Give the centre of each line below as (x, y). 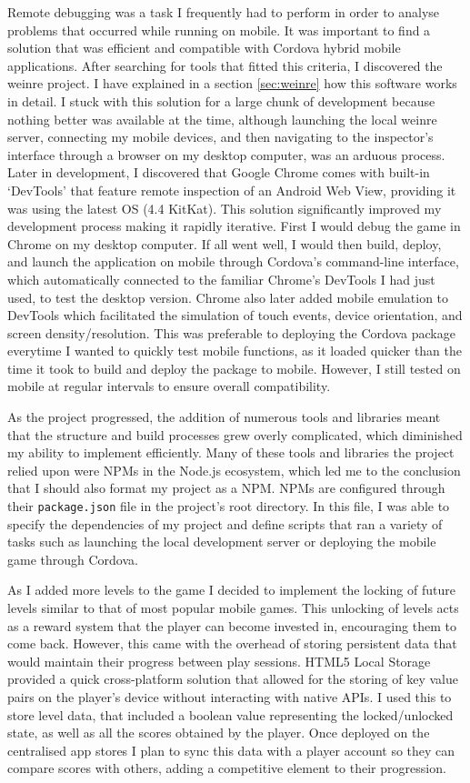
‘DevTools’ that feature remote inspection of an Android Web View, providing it (232, 190)
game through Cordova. (73, 559)
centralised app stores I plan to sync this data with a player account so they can (231, 750)
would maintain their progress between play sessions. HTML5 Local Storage (219, 661)
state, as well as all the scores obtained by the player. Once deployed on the (219, 733)
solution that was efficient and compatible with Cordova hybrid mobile (204, 48)
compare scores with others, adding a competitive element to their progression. (227, 768)
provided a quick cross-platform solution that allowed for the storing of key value (233, 679)
